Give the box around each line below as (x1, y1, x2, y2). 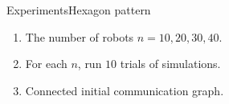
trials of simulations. (120, 55, 221, 72)
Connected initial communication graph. (25, 82, 224, 98)
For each (25, 55, 67, 72)
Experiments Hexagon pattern (6, 2, 151, 18)
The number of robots (25, 28, 134, 45)
